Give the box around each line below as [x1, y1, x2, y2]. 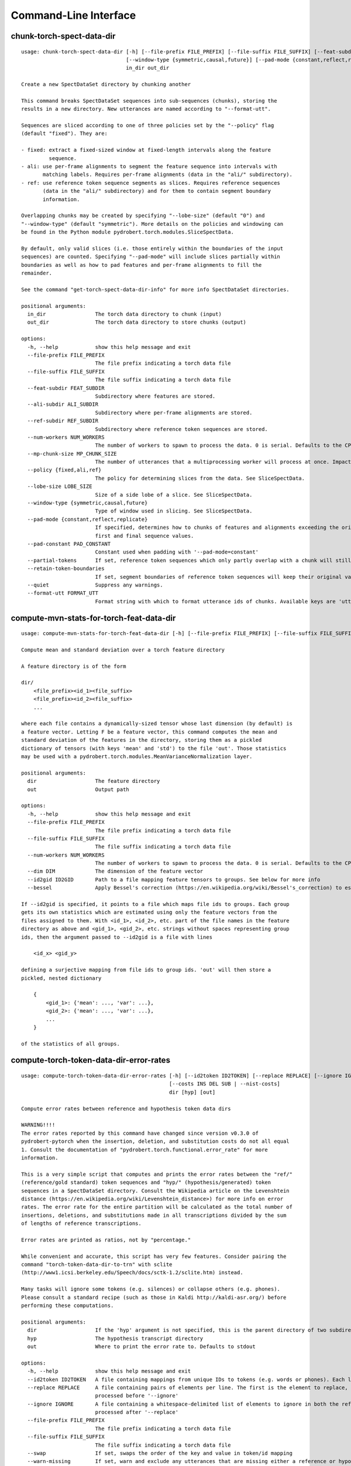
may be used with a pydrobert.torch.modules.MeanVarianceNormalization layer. [21, 754, 253, 759]
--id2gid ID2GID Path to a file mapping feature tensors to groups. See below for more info [27, 876, 321, 883]
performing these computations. [21, 1302, 114, 1309]
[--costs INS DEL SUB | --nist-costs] [168, 1081, 281, 1087]
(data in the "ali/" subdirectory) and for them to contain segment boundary [43, 188, 271, 195]
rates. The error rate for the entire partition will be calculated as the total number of [21, 1204, 292, 1210]
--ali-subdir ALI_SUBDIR [27, 401, 99, 408]
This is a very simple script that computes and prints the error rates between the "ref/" [21, 1170, 292, 1177]
